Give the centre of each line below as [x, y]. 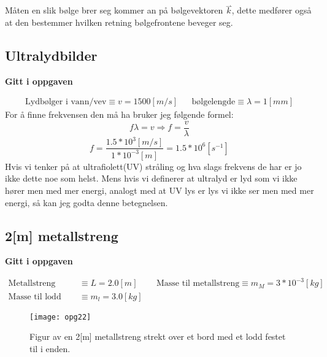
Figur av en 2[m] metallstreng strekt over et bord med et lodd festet [158, 336]
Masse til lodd [35, 297]
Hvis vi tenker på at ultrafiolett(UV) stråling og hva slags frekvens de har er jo [153, 166]
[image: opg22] [60, 317]
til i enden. [50, 348]
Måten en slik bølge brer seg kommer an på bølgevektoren [114, 10]
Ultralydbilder [51, 55]
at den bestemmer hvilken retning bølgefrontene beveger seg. [119, 22]
